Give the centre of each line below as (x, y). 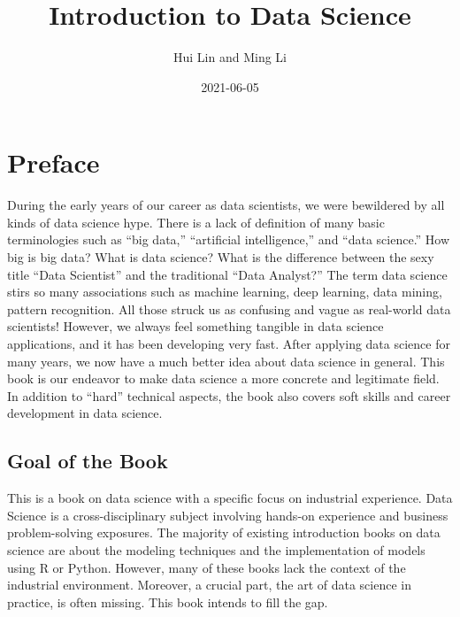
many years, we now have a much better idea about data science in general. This (226, 361)
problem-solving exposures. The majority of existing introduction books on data (224, 532)
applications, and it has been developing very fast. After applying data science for (229, 343)
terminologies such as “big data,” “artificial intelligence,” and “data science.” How (229, 239)
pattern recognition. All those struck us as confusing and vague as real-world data (229, 308)
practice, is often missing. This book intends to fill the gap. (168, 602)
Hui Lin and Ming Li (230, 57)
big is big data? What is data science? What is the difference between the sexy (221, 257)
